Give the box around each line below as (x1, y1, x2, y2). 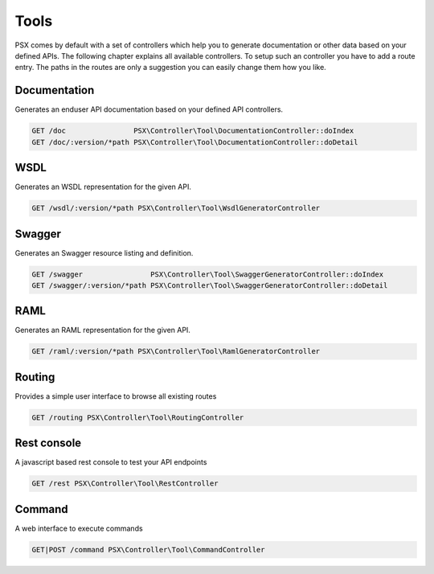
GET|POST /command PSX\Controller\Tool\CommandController (31, 545, 265, 554)
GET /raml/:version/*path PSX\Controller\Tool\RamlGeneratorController (31, 346, 321, 356)
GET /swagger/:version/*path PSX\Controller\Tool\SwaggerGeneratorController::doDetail (31, 281, 388, 289)
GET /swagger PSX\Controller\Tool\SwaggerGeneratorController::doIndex (31, 269, 384, 279)
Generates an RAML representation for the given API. (14, 326, 190, 335)
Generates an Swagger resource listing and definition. (14, 248, 194, 257)
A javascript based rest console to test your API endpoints (14, 457, 207, 467)
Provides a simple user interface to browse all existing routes (14, 391, 217, 401)
